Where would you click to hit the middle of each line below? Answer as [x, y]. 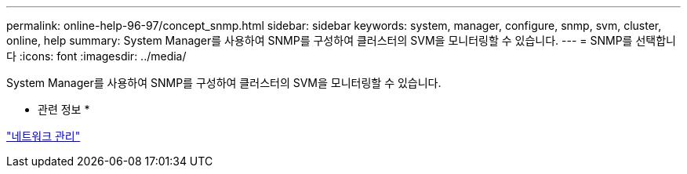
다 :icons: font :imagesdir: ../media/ [96, 56]
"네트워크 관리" [44, 136]
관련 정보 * [64, 109]
